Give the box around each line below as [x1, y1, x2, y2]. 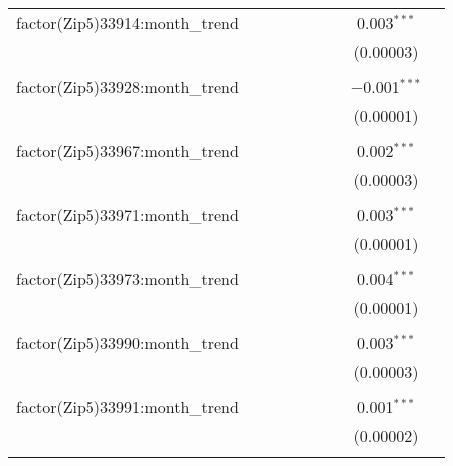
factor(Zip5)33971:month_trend [16, 203, 239, 226]
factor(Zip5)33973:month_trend [16, 267, 239, 290]
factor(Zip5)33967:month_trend [16, 139, 239, 162]
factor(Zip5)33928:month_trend [16, 75, 239, 98]
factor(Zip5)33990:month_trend [16, 331, 239, 354]
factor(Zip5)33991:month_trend [16, 395, 239, 418]
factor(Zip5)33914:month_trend [16, 11, 239, 34]
